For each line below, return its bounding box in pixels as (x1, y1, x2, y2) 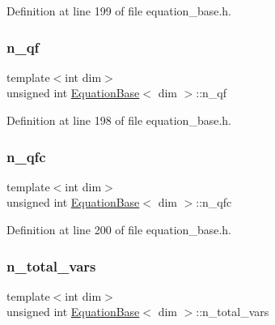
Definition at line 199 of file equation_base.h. (6, 2, 231, 19)
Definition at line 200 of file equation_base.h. (6, 221, 231, 237)
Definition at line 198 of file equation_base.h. (6, 112, 231, 128)
